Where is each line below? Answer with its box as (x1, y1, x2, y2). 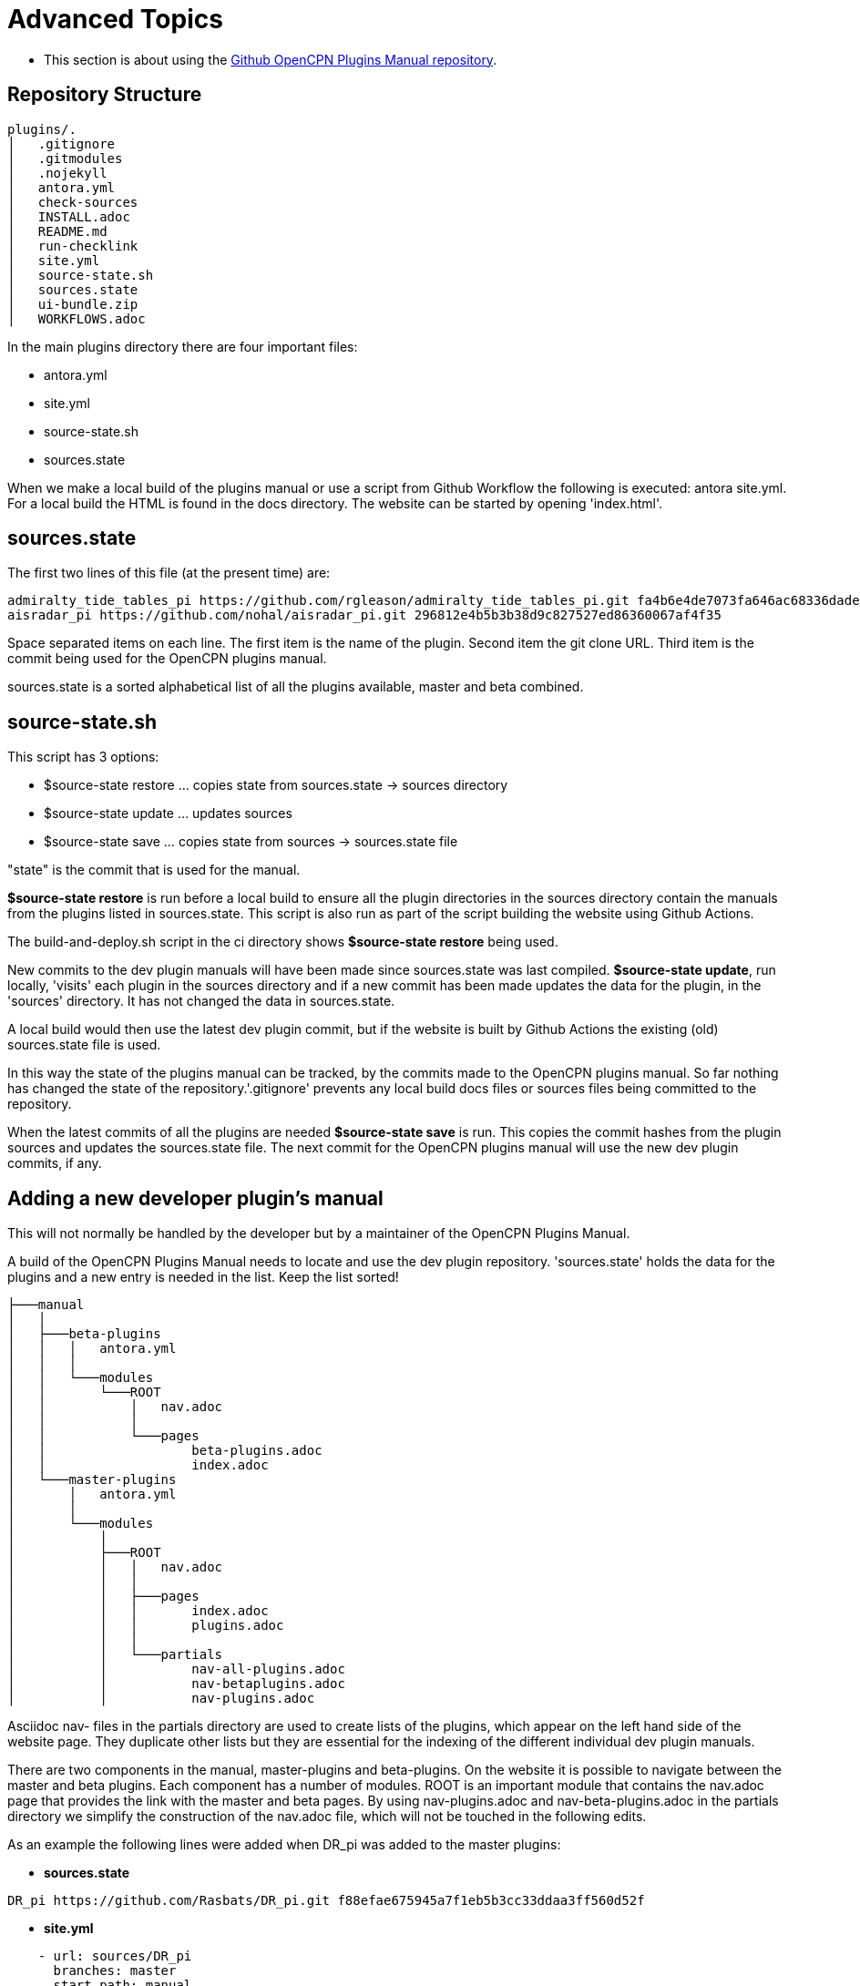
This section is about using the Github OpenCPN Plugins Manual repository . (44, 51, 497, 67)
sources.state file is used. (7, 1037, 161, 1053)
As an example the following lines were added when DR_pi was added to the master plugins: (7, 1837, 561, 1853)
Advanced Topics (7, 4, 223, 35)
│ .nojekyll (7, 165, 107, 180)
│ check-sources (7, 194, 138, 210)
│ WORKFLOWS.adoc (7, 311, 146, 326)
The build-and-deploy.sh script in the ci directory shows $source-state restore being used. (7, 934, 558, 950)
